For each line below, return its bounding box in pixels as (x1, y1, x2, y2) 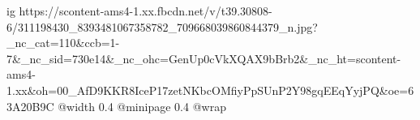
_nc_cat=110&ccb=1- (6, 34, 120, 51)
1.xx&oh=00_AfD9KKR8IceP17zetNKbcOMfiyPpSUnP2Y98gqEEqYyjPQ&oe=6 (6, 81, 414, 98)
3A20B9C (6, 97, 54, 114)
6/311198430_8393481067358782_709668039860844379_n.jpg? (6, 18, 318, 35)
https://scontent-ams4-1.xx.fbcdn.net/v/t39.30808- (19, 2, 272, 19)
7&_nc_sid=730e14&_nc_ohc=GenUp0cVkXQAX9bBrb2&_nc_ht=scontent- (6, 49, 401, 66)
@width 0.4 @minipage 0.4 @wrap (58, 97, 226, 114)
